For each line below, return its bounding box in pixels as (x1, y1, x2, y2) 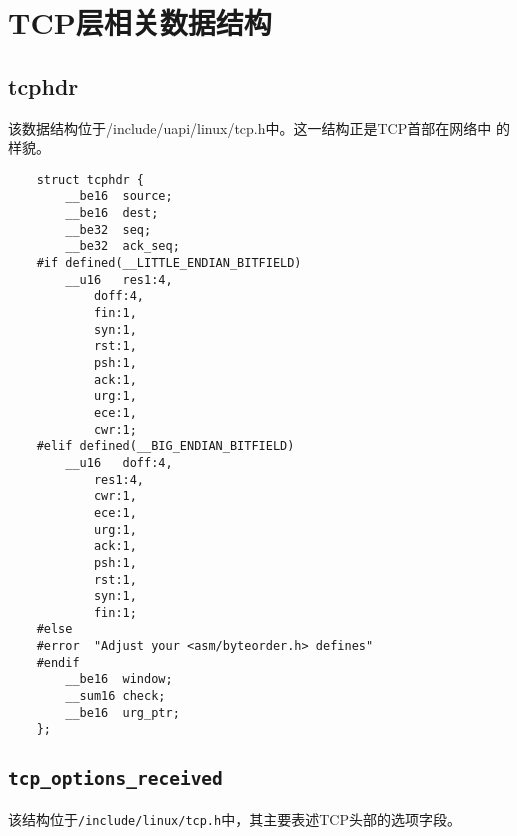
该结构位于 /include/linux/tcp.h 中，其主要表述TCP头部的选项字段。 (8, 808, 461, 829)
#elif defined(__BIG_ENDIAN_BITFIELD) (36, 439, 295, 454)
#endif (36, 655, 80, 670)
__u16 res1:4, (65, 272, 173, 287)
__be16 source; (65, 189, 173, 204)
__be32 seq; (65, 222, 152, 237)
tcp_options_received (8, 768, 223, 790)
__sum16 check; (65, 689, 166, 704)
